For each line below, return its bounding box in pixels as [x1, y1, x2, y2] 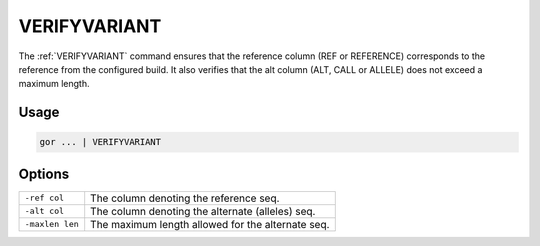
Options [18, 165, 70, 182]
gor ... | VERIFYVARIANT [39, 136, 162, 148]
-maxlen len [24, 219, 79, 230]
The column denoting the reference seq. [90, 191, 280, 205]
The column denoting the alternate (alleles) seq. [90, 204, 316, 218]
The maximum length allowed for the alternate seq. [90, 217, 330, 231]
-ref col [24, 193, 65, 204]
